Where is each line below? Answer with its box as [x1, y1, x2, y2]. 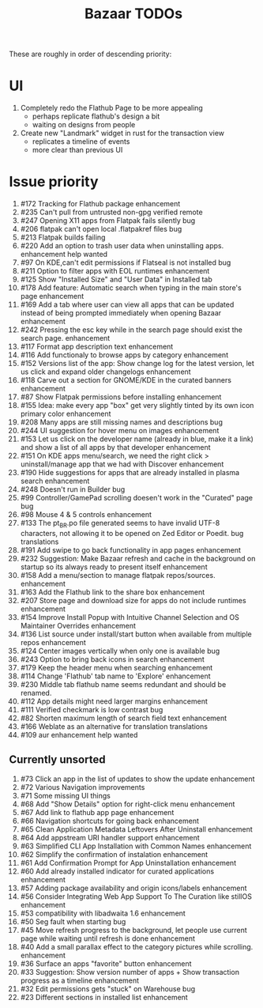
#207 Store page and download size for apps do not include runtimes [20, 595, 247, 605]
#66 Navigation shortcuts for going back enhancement [20, 816, 200, 825]
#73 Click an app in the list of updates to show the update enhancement [20, 774, 255, 783]
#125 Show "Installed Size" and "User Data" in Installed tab [20, 274, 212, 285]
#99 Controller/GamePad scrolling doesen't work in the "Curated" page [20, 493, 254, 503]
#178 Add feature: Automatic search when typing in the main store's [20, 283, 242, 293]
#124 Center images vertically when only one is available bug [20, 646, 220, 655]
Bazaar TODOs [84, 5, 183, 23]
